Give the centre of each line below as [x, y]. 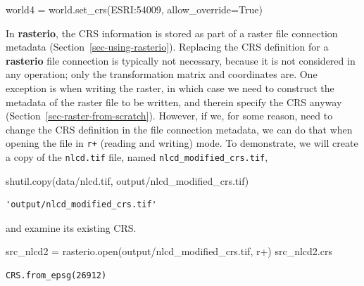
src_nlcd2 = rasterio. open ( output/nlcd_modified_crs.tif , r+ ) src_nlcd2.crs [169, 251]
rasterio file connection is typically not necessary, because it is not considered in [181, 60]
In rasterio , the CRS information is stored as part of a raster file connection [172, 33]
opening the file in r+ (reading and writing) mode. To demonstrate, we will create [182, 143]
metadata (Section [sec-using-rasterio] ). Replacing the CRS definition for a [167, 47]
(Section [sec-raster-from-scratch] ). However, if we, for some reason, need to [169, 116]
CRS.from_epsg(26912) [56, 276]
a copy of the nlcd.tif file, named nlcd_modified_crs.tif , [137, 157]
